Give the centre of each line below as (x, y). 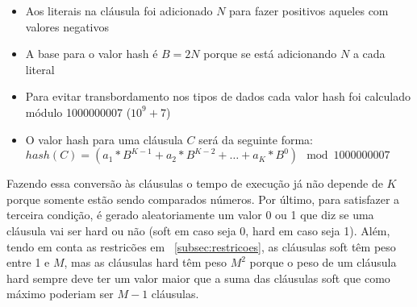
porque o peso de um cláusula (323, 262)
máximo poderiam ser (60, 294)
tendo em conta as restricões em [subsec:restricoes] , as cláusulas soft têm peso (201, 246)
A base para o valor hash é (92, 54)
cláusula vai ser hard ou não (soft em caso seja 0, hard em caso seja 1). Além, (198, 230)
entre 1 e (28, 262)
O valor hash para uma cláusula (104, 139)
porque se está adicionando (270, 54)
